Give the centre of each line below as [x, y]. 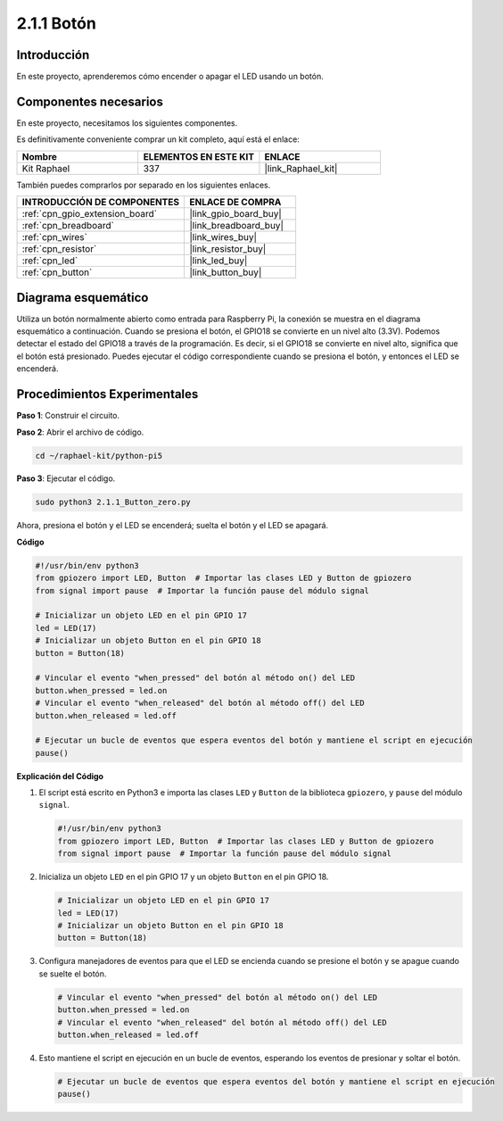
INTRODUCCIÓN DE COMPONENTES [101, 203]
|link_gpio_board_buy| [235, 214]
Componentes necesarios [90, 101]
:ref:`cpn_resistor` [59, 249]
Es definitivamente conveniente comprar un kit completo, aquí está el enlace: [158, 139]
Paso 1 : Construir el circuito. [68, 416]
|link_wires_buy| [223, 237]
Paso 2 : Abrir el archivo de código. [80, 432]
